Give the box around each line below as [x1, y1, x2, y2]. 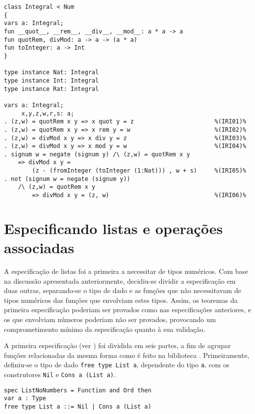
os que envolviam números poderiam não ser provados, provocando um [4, 314, 216, 325]
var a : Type [4, 395, 46, 402]
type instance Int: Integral [4, 77, 99, 84]
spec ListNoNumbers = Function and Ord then [4, 386, 152, 394]
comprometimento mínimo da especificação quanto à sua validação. [4, 324, 205, 334]
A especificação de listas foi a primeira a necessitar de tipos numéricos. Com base [4, 266, 249, 276]
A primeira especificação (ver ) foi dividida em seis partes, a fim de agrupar [4, 340, 231, 351]
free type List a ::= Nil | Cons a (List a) [4, 403, 152, 411]
